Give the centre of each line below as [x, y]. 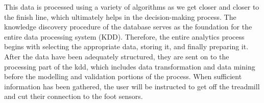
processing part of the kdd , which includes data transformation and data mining [130, 66]
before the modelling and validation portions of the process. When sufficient [123, 76]
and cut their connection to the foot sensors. [74, 96]
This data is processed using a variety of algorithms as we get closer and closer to [132, 7]
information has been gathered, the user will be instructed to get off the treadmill [132, 86]
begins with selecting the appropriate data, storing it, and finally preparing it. [126, 46]
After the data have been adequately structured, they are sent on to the [117, 56]
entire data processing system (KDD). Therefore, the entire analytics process [124, 36]
